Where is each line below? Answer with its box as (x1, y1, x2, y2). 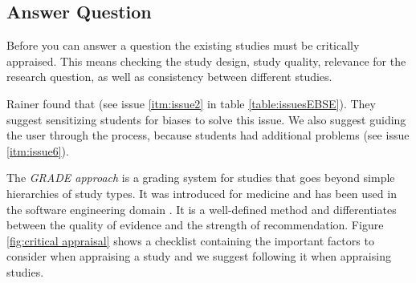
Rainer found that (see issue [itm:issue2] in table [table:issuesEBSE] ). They (6, 95, 376, 111)
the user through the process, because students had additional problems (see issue (6, 127, 410, 144)
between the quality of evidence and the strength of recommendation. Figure (6, 216, 384, 233)
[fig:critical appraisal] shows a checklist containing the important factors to (6, 232, 374, 249)
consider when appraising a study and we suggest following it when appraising (6, 248, 391, 265)
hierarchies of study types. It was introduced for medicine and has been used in (6, 184, 397, 201)
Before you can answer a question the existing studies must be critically (6, 37, 360, 54)
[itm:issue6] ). (6, 142, 69, 159)
